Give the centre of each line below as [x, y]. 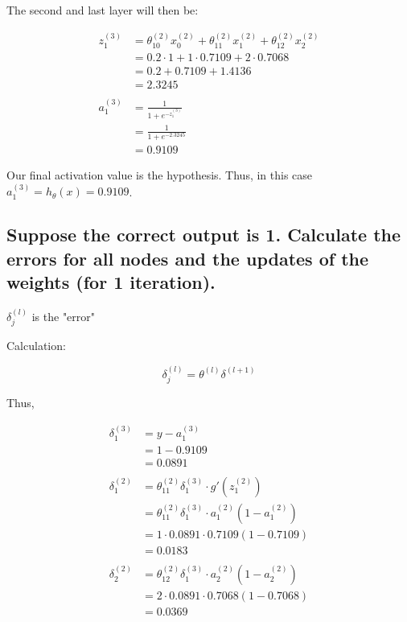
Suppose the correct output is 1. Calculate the [204, 235]
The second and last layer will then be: [103, 10]
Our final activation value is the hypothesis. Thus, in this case [160, 175]
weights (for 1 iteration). [111, 282]
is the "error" [64, 316]
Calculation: [36, 346]
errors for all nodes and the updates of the [188, 258]
